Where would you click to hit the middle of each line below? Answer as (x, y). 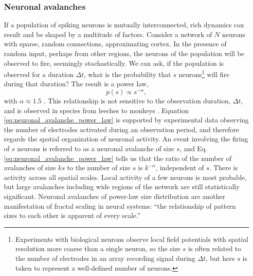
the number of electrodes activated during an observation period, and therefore (122, 129)
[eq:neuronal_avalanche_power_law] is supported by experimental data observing (126, 120)
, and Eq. (193, 148)
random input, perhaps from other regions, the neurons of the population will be (124, 53)
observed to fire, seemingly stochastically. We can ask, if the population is (114, 63)
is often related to (215, 248)
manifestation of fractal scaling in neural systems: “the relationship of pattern (120, 206)
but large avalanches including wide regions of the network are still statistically (122, 187)
